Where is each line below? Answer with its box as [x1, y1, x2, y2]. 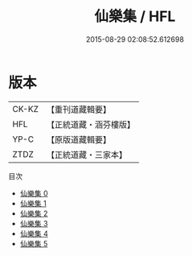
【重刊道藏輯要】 [46, 104, 111, 115]
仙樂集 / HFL [94, 7, 176, 26]
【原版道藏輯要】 [46, 134, 111, 145]
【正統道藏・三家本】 [46, 149, 127, 160]
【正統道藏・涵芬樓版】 [46, 118, 135, 130]
